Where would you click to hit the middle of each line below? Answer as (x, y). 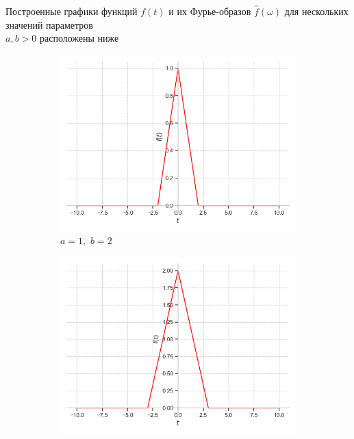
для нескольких (316, 11)
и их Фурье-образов (210, 11)
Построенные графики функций (72, 11)
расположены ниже (79, 38)
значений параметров (49, 24)
